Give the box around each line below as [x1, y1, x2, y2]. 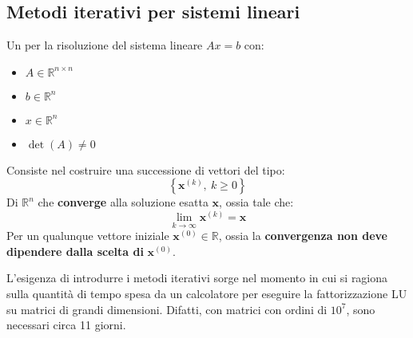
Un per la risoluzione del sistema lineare [6, 37, 203, 53]
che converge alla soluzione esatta [38, 194, 208, 210]
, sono [346, 301, 375, 317]
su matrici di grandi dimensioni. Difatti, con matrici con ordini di [6, 301, 328, 317]
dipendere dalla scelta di [6, 242, 144, 259]
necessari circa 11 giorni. [6, 316, 126, 333]
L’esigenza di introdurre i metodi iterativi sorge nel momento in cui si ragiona [6, 269, 388, 286]
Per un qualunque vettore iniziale [6, 227, 169, 244]
